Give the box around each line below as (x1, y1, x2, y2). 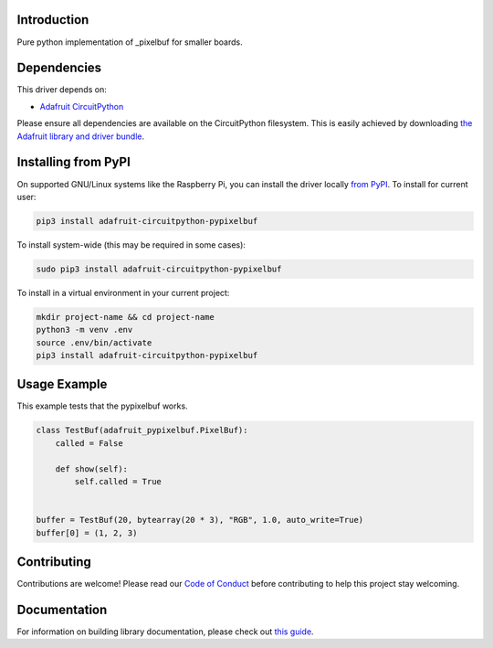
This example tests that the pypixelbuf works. (16, 400, 188, 411)
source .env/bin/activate (36, 337, 152, 347)
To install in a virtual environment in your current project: (16, 287, 230, 298)
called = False (55, 438, 123, 448)
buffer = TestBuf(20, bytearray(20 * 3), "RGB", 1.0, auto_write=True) (36, 515, 364, 526)
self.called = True (74, 476, 162, 487)
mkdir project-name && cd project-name (36, 312, 215, 322)
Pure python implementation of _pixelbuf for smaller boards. (16, 37, 243, 48)
